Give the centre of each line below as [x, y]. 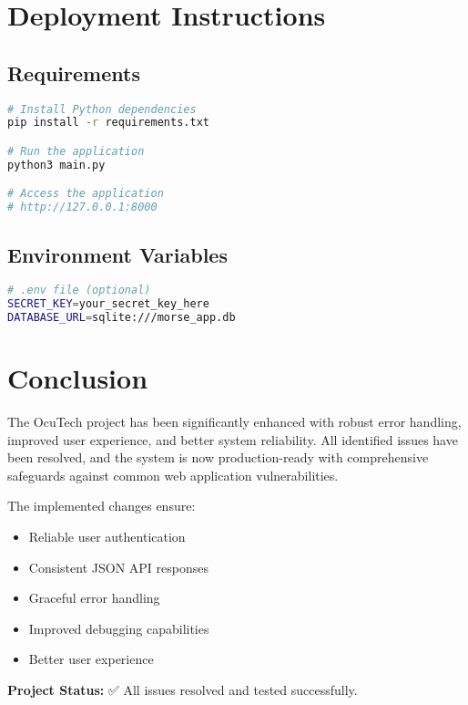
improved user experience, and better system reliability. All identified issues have [233, 439]
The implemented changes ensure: [102, 506]
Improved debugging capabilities [119, 628]
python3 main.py [56, 165]
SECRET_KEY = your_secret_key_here [108, 304]
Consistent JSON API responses [118, 567]
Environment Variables [117, 254]
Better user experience [91, 659]
